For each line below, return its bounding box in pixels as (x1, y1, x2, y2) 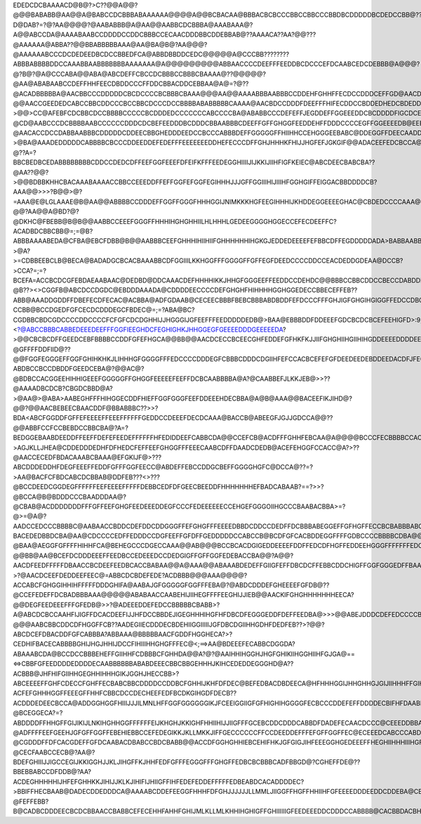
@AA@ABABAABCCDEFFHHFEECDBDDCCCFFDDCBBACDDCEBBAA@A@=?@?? (13, 79, 249, 88)
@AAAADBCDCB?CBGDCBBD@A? (13, 384, 113, 393)
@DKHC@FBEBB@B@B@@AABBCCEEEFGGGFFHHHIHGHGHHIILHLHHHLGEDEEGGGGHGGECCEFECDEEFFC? (13, 217, 337, 225)
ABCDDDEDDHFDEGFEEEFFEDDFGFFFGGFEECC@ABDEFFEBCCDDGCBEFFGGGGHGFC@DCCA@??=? (13, 463, 314, 471)
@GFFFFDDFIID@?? (13, 345, 71, 353)
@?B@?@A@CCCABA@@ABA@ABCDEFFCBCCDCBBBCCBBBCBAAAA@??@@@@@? (13, 70, 267, 78)
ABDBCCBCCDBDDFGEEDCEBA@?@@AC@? (13, 365, 145, 373)
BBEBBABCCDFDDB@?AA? (13, 768, 91, 776)
